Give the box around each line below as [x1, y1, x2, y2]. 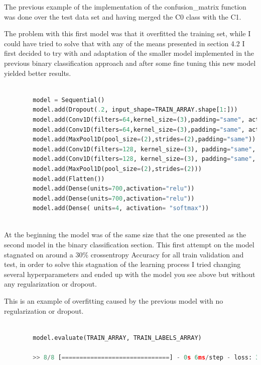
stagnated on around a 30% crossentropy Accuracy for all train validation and [4, 249, 244, 259]
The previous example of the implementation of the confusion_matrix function [4, 2, 246, 12]
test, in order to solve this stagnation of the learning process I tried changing [4, 259, 241, 269]
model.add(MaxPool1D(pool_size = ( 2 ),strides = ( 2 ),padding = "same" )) [33, 136, 256, 143]
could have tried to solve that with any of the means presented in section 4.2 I [4, 38, 245, 48]
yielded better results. [4, 67, 71, 78]
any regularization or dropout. [4, 279, 97, 289]
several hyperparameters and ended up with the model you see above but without [4, 268, 255, 279]
